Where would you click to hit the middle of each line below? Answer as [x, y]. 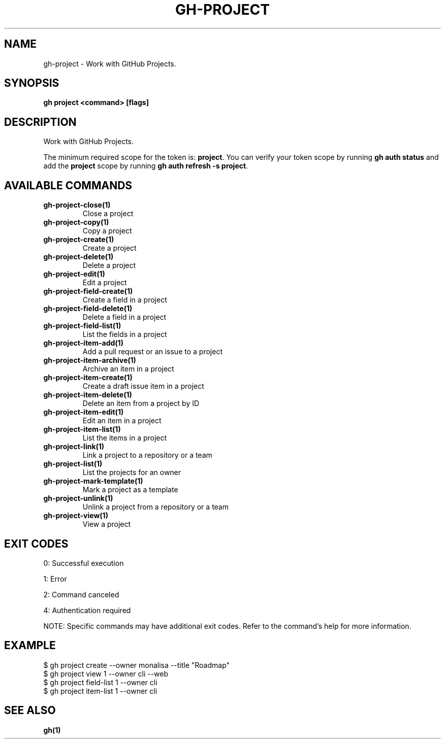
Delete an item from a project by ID [141, 403]
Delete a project [109, 265]
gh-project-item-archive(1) [90, 360]
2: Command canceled [81, 594]
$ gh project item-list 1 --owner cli [100, 691]
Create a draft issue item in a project [143, 386]
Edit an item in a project [122, 421]
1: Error [55, 579]
